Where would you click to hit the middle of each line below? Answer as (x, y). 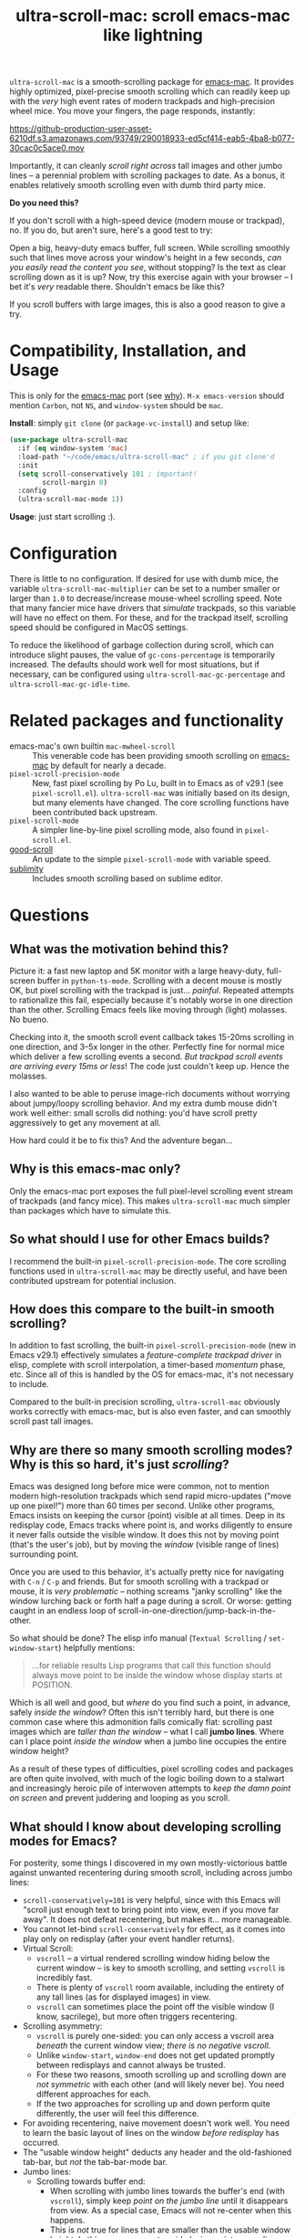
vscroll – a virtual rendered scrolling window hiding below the (153, 1959)
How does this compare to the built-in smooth (142, 1310)
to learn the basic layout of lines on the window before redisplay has (151, 2133)
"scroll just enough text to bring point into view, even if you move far (151, 1910)
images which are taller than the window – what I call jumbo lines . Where (147, 1732)
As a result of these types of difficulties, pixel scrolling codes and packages (152, 1769)
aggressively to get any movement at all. (85, 1123)
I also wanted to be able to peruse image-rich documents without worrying (150, 1093)
